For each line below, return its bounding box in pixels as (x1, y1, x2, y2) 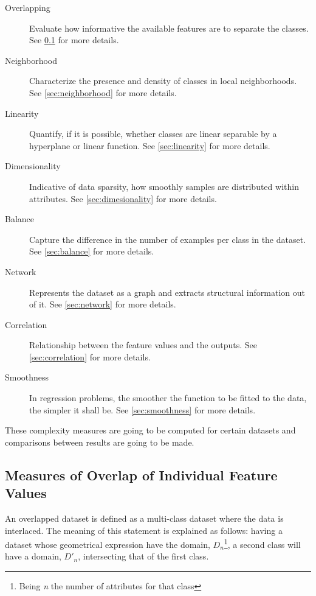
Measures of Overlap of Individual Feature (5, 465, 278, 484)
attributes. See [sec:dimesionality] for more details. (29, 192, 217, 205)
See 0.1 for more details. (29, 33, 119, 46)
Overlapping (5, 1, 50, 13)
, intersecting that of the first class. (78, 550, 209, 563)
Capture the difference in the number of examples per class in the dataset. (29, 233, 306, 245)
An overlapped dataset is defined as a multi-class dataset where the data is (5, 512, 284, 525)
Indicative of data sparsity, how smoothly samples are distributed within (29, 180, 299, 192)
